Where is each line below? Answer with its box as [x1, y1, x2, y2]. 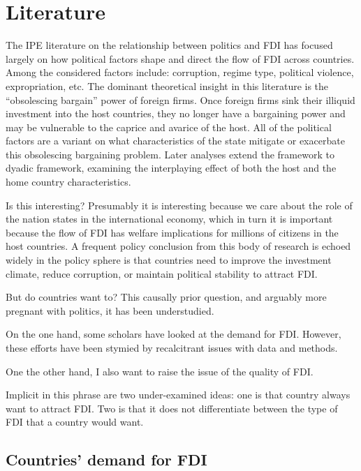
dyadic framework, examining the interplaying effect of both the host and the [6, 160, 337, 175]
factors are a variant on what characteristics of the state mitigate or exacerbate [6, 133, 345, 148]
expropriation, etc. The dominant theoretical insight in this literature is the [6, 78, 329, 93]
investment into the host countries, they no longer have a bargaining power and [6, 106, 346, 121]
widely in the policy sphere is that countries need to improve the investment [6, 253, 332, 267]
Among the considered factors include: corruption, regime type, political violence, [6, 65, 354, 80]
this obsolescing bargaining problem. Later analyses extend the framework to [6, 147, 334, 161]
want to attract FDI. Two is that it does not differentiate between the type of [6, 401, 338, 415]
